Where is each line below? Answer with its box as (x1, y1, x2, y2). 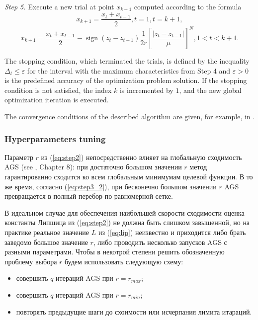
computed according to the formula (134, 1, 242, 11)
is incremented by (119, 84, 173, 95)
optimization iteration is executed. (4, 94, 109, 105)
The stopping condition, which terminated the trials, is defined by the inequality (4, 56, 250, 66)
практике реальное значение (4, 227, 89, 237)
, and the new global (179, 84, 242, 95)
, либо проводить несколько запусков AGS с (93, 237, 227, 247)
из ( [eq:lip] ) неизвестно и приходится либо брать (98, 227, 246, 237)
